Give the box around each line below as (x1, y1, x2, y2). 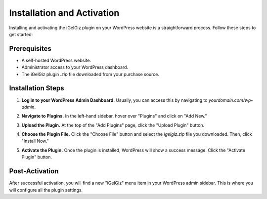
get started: (9, 31, 33, 37)
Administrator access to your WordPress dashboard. (21, 64, 129, 70)
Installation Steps (9, 84, 64, 92)
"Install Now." (21, 138, 49, 144)
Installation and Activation (9, 7, 120, 18)
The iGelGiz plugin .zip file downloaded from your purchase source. (21, 71, 160, 77)
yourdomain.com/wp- (208, 97, 253, 103)
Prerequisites (9, 44, 51, 53)
